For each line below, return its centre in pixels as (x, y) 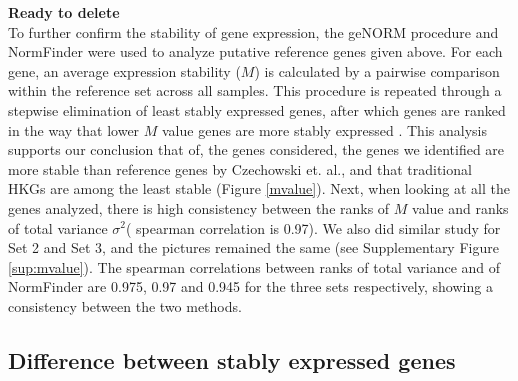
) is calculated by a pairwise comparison (377, 70)
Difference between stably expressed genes (232, 359)
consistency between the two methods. (125, 305)
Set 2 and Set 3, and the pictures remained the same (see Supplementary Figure (253, 247)
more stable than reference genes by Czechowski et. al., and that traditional (240, 168)
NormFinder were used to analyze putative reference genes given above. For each (255, 51)
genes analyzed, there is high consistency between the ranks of (199, 207)
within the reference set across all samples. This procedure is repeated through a (255, 90)
